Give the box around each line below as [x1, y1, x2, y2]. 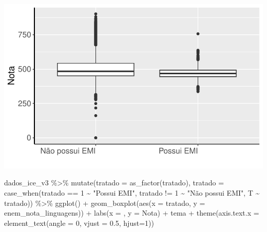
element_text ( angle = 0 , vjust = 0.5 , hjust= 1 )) [4, 217, 154, 228]
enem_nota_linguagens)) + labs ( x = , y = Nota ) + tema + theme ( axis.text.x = [4, 207, 259, 218]
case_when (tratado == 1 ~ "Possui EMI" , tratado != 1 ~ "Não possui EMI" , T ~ [4, 187, 260, 198]
